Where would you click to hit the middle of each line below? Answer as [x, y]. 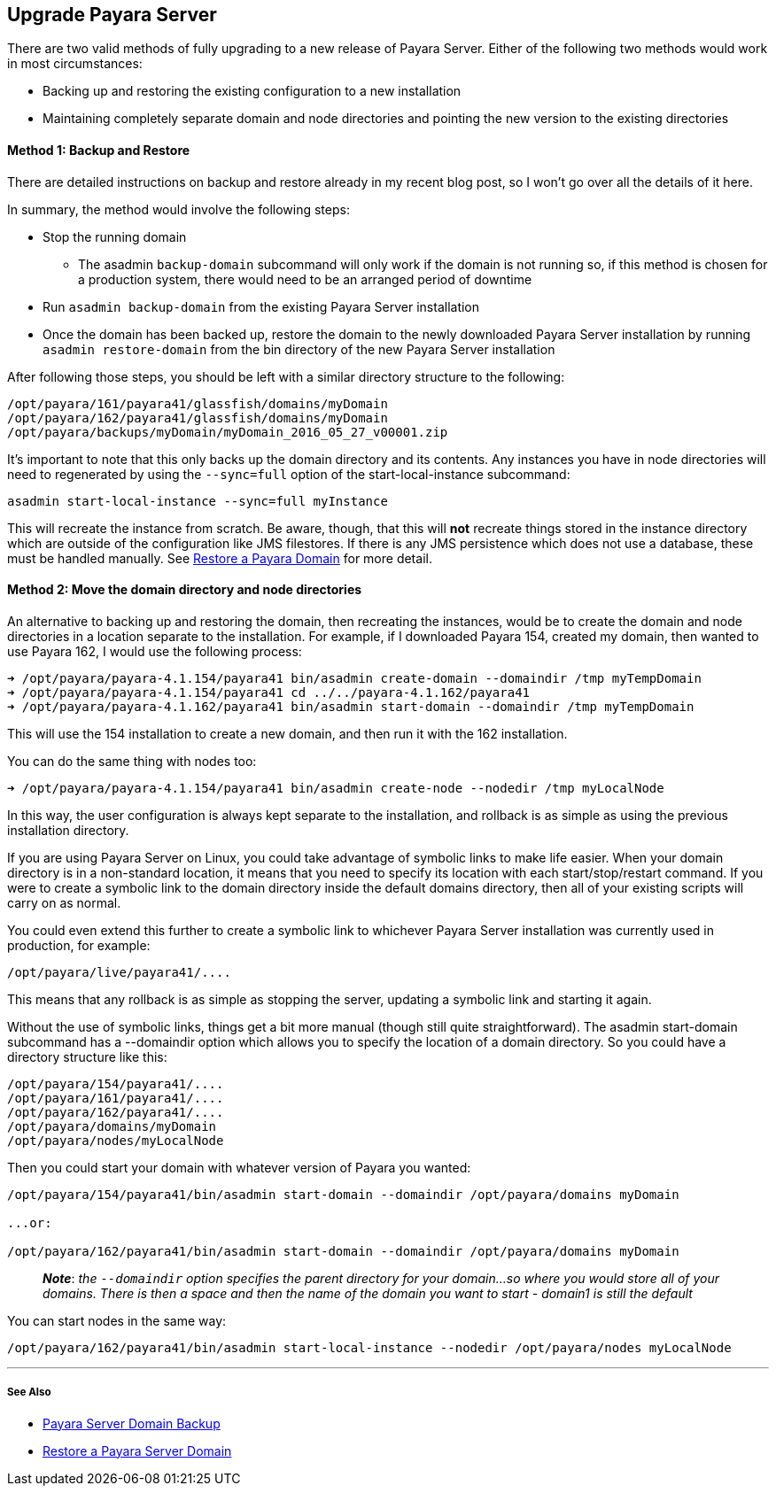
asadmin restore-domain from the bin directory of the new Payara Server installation [299, 349]
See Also [29, 1392]
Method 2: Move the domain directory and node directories [185, 590]
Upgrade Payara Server [112, 15]
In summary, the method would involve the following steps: [178, 209]
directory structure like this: [87, 1056]
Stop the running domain [115, 236]
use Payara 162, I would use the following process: [155, 651]
